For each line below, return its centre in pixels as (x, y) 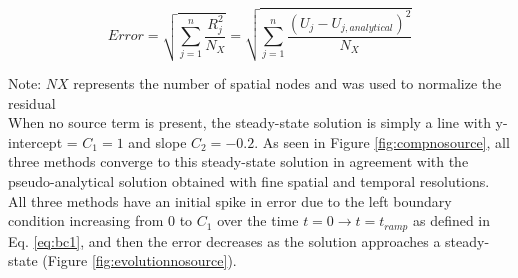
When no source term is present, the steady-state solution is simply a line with (249, 122)
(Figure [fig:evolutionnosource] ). (139, 260)
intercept (35, 141)
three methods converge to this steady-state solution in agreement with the (238, 161)
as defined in (451, 220)
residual (32, 102)
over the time (258, 220)
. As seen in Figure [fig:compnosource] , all (382, 141)
